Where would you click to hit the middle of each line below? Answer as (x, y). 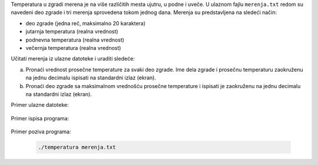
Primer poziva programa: (41, 132)
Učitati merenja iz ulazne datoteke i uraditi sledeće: (73, 59)
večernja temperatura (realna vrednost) (73, 48)
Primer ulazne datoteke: (40, 105)
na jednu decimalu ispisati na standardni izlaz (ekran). (91, 78)
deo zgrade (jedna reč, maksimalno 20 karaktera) (86, 23)
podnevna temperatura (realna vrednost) (75, 40)
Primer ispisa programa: (40, 118)
